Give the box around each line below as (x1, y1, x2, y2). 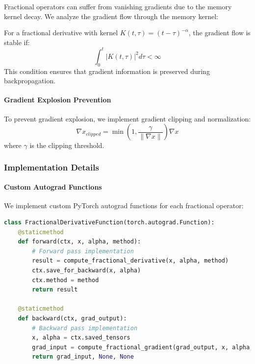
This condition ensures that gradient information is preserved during (4, 66, 210, 76)
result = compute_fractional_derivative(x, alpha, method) (32, 257, 229, 265)
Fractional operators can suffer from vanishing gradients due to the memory (4, 1, 232, 11)
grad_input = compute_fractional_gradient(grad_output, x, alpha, (32, 343, 254, 351)
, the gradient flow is (188, 27, 251, 38)
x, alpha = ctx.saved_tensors (32, 334, 130, 341)
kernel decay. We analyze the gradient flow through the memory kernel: (4, 11, 218, 21)
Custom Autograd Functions (4, 182, 102, 192)
